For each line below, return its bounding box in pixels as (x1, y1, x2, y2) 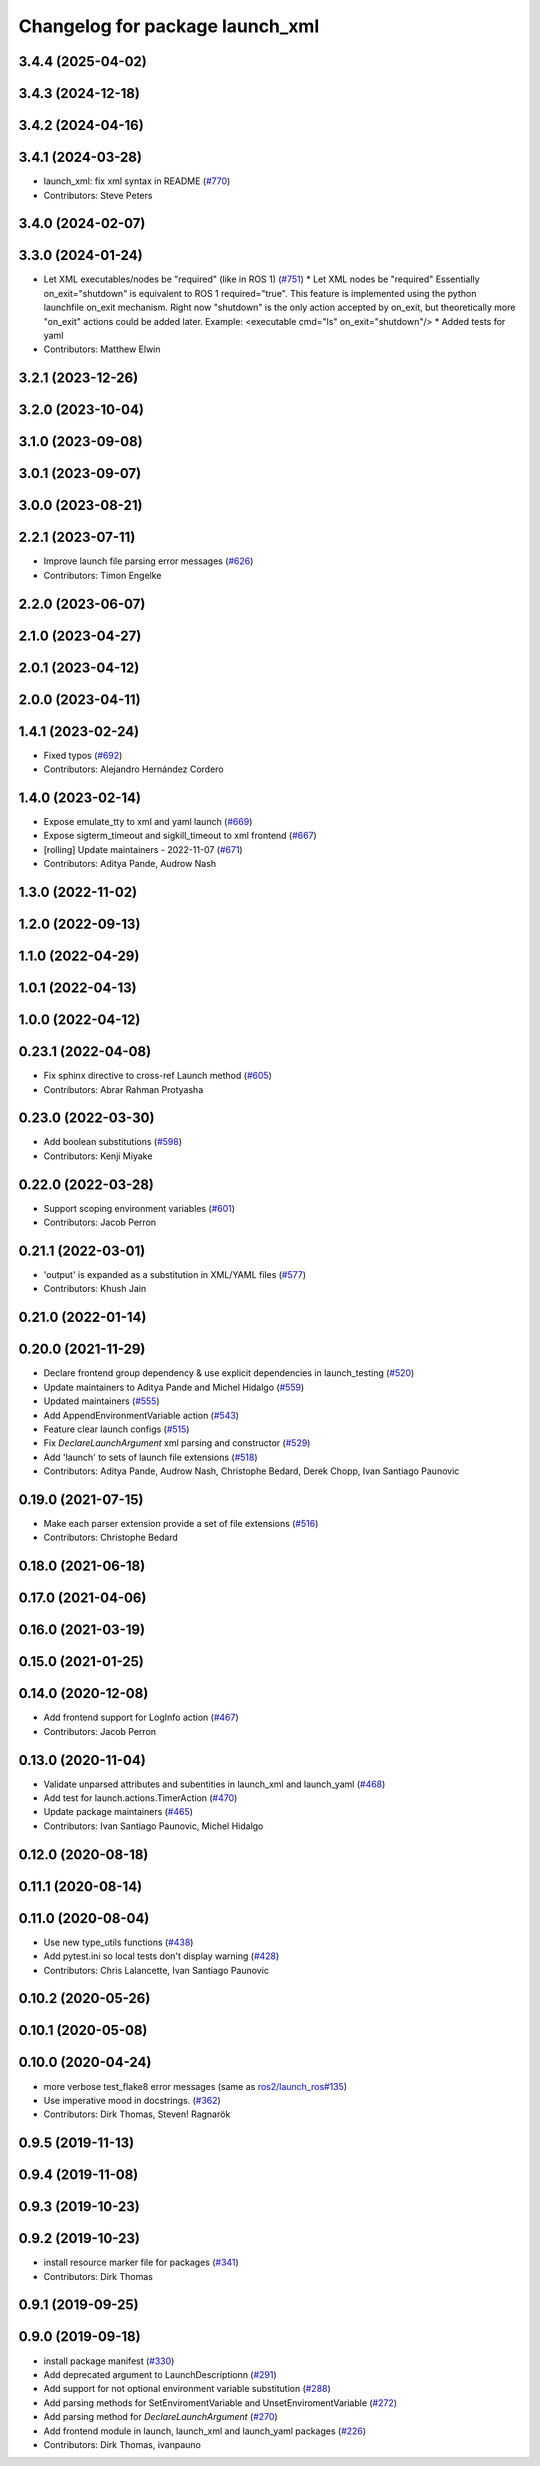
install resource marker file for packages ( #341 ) (43, 2256, 239, 2269)
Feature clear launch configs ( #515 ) (43, 1423, 190, 1435)
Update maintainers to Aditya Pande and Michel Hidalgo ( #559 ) (43, 1381, 305, 1393)
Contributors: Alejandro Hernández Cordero (43, 763, 224, 775)
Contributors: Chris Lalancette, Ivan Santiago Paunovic (43, 1964, 270, 1976)
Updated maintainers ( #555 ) (43, 1395, 160, 1407)
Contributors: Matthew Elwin (43, 343, 161, 355)
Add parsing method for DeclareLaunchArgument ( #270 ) (43, 2411, 279, 2423)
